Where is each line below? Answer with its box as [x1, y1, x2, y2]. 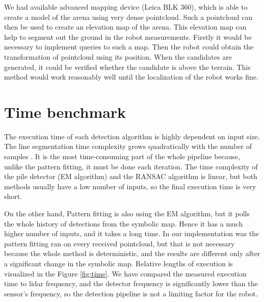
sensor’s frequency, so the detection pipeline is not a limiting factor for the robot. [4, 288, 258, 298]
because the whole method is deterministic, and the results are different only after [4, 248, 260, 259]
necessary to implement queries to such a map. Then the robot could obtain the [4, 41, 254, 52]
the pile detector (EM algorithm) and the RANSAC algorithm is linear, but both [4, 171, 257, 182]
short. [4, 191, 22, 202]
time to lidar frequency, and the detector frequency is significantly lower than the [4, 278, 258, 289]
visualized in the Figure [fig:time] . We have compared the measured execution [4, 268, 247, 279]
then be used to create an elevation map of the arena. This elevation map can [4, 21, 247, 32]
